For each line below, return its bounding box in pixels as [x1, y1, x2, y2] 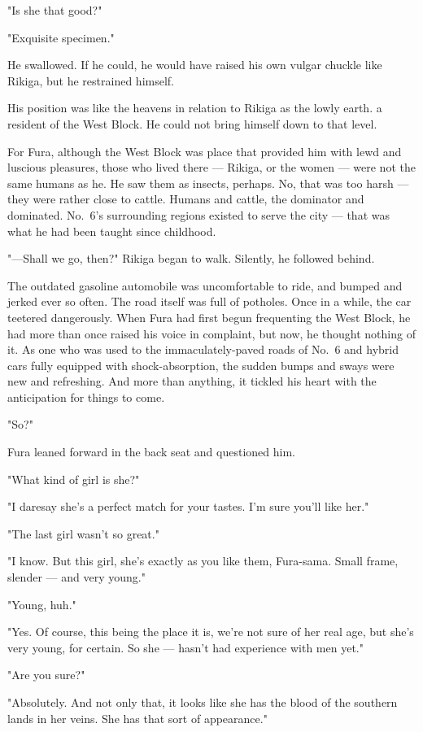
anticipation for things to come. [7, 388, 165, 405]
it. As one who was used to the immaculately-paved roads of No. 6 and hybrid [7, 341, 399, 358]
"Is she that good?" [7, 2, 102, 18]
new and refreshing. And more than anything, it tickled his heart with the [7, 373, 377, 390]
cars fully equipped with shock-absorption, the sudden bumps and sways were [7, 356, 395, 373]
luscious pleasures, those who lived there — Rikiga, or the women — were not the [7, 159, 416, 176]
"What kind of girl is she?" [7, 470, 140, 487]
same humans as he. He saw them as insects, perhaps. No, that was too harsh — [7, 174, 409, 191]
